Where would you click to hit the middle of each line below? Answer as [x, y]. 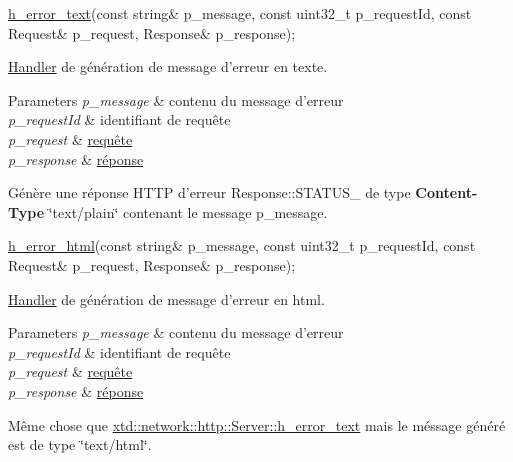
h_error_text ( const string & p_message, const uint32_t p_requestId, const [240, 13]
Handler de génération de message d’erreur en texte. [168, 66]
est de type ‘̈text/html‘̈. [80, 444]
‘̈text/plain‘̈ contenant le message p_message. [188, 211]
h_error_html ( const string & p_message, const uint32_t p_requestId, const [242, 245]
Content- [446, 192]
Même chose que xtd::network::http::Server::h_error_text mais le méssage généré [257, 424]
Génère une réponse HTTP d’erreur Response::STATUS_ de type [209, 192]
